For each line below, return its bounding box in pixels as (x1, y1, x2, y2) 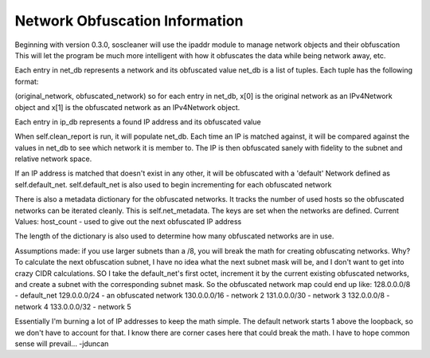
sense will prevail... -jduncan (14, 339, 109, 348)
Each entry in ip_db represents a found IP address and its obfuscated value (14, 116, 262, 127)
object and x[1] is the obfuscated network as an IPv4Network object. (14, 102, 240, 112)
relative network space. (14, 154, 92, 163)
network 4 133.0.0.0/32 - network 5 (14, 301, 131, 311)
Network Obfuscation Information (14, 12, 244, 30)
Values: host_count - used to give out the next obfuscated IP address (14, 217, 242, 226)
